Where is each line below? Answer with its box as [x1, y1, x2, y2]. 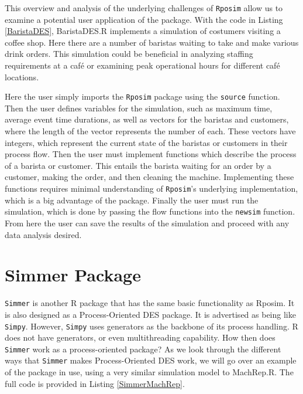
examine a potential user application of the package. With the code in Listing [5, 13, 283, 25]
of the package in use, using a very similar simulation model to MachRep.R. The [5, 366, 294, 378]
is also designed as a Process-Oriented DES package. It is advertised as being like [5, 308, 296, 320]
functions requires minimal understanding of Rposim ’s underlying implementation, [5, 182, 298, 195]
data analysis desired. [5, 228, 82, 240]
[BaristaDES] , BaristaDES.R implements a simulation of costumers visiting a [5, 25, 281, 37]
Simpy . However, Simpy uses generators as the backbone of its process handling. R [5, 320, 298, 332]
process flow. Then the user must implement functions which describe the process [5, 148, 297, 160]
